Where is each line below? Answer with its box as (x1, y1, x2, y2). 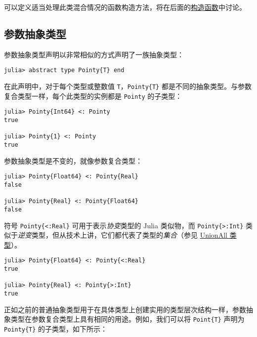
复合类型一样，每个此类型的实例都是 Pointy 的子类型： (4, 90, 182, 101)
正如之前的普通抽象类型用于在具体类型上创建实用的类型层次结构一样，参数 (4, 304, 246, 314)
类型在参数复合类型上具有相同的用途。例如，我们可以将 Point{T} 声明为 (10, 314, 245, 324)
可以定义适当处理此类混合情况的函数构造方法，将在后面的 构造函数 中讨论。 (4, 2, 246, 12)
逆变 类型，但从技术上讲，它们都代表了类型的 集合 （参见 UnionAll (18, 230, 227, 240)
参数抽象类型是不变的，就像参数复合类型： (4, 155, 142, 166)
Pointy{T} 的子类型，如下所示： (4, 323, 108, 334)
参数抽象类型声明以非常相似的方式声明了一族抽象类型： (4, 49, 184, 59)
